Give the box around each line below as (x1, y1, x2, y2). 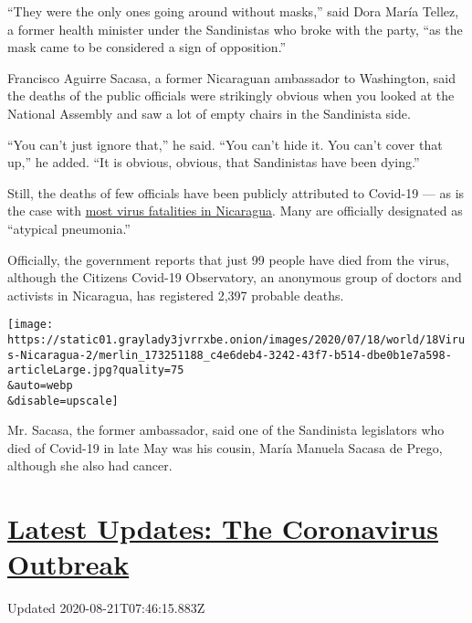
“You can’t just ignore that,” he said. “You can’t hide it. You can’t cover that (7, 134, 443, 153)
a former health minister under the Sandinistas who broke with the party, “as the (7, 19, 463, 38)
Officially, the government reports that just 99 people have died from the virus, (7, 249, 450, 269)
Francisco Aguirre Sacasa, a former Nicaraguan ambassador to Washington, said (7, 68, 456, 87)
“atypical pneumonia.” (7, 218, 131, 238)
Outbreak (7, 545, 130, 583)
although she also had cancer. (7, 456, 173, 475)
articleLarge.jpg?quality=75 (7, 364, 184, 377)
